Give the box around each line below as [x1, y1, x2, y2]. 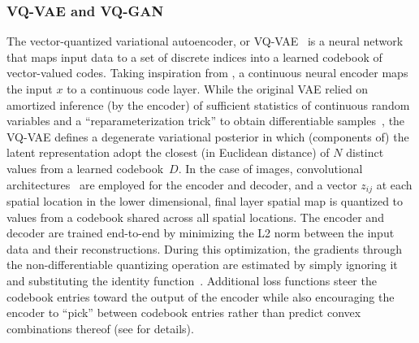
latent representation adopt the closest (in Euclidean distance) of [6, 144, 330, 161]
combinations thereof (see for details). [6, 319, 194, 336]
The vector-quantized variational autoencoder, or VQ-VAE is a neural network [6, 33, 404, 50]
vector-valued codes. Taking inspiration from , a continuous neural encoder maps [6, 64, 408, 81]
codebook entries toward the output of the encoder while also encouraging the [6, 288, 395, 305]
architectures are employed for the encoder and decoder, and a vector [6, 176, 357, 193]
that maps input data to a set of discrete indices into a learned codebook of [6, 48, 382, 65]
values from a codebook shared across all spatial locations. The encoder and [6, 208, 384, 225]
